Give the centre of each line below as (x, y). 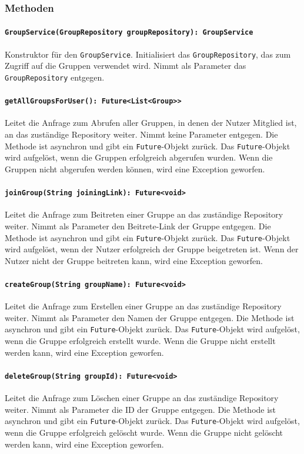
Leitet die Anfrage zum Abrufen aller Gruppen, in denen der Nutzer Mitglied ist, (151, 123)
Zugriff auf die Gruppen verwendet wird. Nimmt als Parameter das (126, 66)
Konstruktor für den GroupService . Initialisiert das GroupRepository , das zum (148, 54)
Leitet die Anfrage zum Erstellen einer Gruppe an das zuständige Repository (143, 306)
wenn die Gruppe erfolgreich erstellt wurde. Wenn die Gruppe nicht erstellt (140, 341)
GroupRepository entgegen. (55, 77)
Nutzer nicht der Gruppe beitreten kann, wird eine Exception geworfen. (134, 260)
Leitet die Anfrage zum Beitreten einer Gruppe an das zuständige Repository (144, 214)
